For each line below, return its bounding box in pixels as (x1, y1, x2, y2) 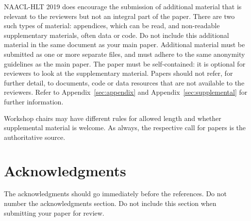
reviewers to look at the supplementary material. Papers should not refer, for (4, 68, 233, 78)
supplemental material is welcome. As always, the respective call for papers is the (4, 122, 246, 133)
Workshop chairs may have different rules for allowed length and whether (4, 113, 221, 123)
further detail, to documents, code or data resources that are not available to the (4, 77, 245, 87)
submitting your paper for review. (4, 207, 104, 218)
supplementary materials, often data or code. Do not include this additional (4, 30, 229, 40)
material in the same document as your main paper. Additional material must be (4, 39, 245, 50)
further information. (4, 96, 64, 106)
